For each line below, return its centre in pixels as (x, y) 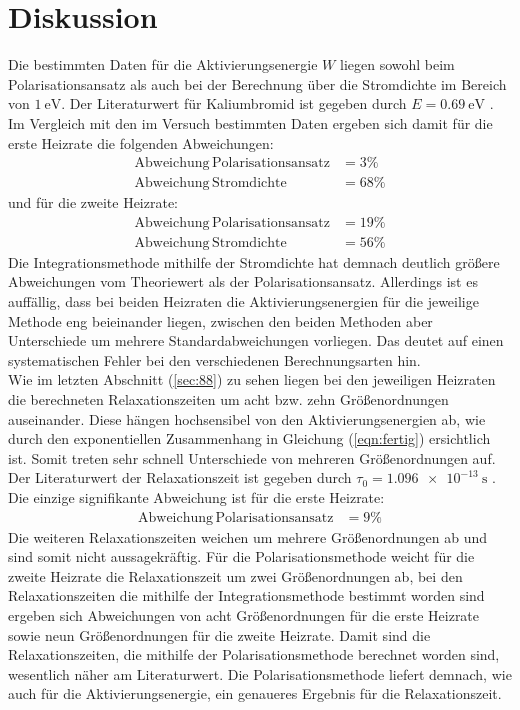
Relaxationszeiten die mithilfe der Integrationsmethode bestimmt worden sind (246, 595)
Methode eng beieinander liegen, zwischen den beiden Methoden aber (220, 320)
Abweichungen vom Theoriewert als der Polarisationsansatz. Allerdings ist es (243, 281)
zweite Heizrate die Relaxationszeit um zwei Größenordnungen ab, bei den (235, 575)
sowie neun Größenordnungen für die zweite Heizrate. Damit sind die (219, 634)
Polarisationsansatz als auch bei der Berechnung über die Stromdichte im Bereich (257, 83)
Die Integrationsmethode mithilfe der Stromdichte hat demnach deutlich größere (254, 261)
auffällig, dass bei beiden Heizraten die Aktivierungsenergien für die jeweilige (243, 301)
